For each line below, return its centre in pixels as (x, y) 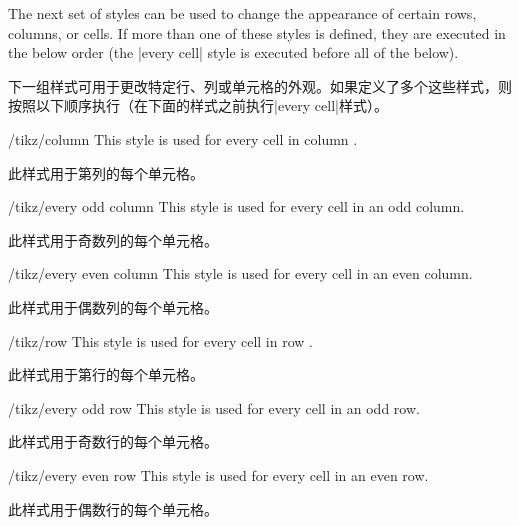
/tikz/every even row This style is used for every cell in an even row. (218, 474)
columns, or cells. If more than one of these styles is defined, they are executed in (257, 32)
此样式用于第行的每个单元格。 (106, 374)
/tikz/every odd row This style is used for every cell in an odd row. (214, 407)
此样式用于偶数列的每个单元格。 (113, 306)
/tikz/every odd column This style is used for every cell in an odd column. (236, 206)
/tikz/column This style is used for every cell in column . (183, 138)
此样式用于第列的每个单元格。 (106, 172)
